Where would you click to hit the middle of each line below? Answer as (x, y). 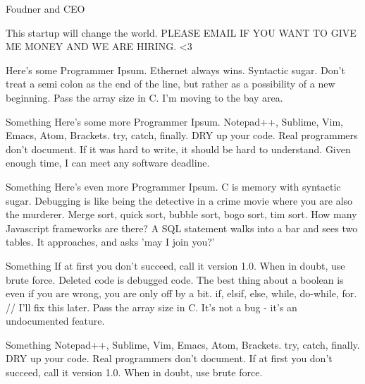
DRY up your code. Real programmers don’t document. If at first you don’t (169, 358)
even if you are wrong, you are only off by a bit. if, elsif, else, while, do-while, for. (181, 293)
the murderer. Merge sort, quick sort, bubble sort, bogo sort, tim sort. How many (181, 214)
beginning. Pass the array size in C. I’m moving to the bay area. (144, 97)
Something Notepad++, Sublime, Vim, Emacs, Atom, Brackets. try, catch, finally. (183, 344)
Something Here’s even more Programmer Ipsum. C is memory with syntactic (173, 186)
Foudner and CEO (45, 8)
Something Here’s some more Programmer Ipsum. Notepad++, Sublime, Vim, (174, 121)
